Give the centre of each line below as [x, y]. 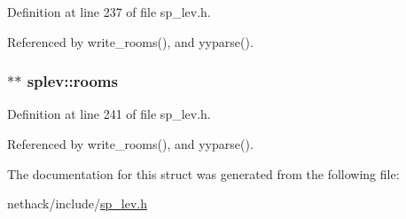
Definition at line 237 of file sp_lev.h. [109, 12]
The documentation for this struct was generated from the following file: [203, 173]
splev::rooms [72, 81]
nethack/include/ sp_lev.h [77, 203]
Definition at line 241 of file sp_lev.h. [109, 114]
